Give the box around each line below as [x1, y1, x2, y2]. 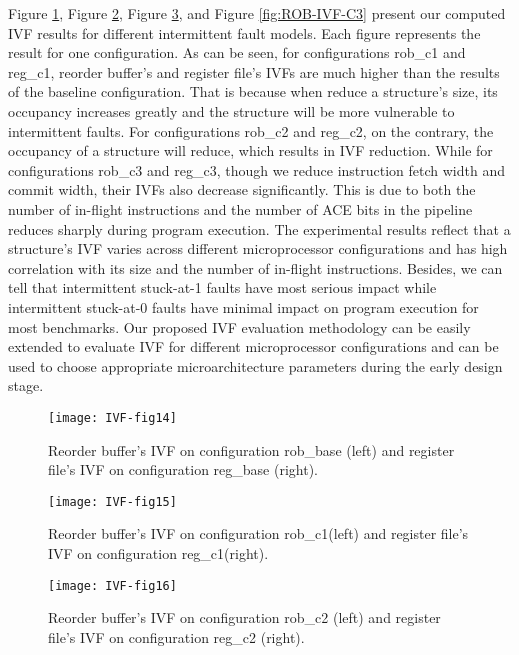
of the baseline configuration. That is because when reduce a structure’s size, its [8, 81, 498, 102]
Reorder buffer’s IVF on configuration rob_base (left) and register [48, 439, 455, 460]
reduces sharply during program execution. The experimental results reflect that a [8, 218, 511, 239]
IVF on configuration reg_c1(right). [48, 542, 269, 563]
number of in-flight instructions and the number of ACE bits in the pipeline [8, 198, 473, 219]
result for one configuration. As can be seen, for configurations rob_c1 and [8, 42, 466, 63]
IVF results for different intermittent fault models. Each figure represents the [8, 22, 481, 43]
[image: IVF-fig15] [48, 494, 177, 509]
